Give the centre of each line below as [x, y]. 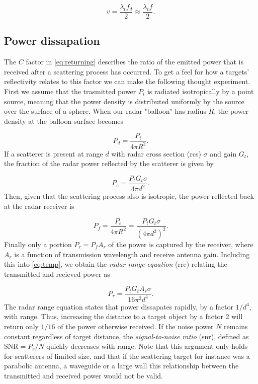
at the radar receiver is [39, 206]
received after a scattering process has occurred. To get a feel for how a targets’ [127, 71]
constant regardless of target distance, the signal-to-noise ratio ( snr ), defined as [126, 336]
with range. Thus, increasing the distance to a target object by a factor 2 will [123, 316]
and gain [223, 153]
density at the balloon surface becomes [64, 121]
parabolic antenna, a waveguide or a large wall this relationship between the [121, 366]
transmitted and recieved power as [57, 274]
